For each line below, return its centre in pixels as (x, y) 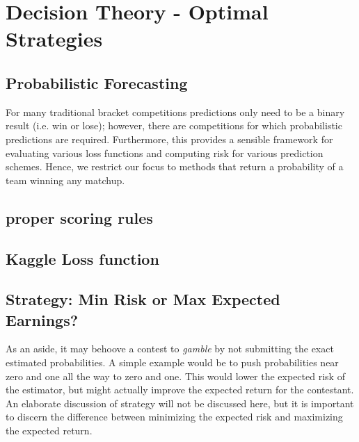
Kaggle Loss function (82, 258)
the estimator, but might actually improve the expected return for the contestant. (180, 390)
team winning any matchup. (65, 180)
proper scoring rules (79, 217)
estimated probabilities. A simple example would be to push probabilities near (172, 362)
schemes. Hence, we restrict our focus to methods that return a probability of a (175, 166)
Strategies (54, 39)
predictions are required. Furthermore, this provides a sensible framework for (169, 139)
